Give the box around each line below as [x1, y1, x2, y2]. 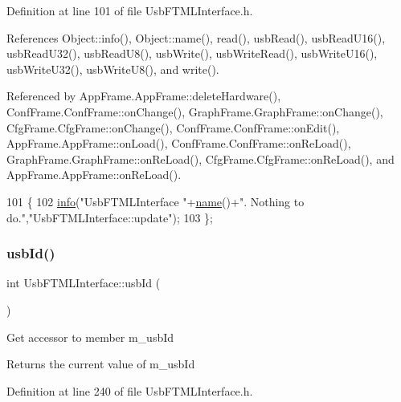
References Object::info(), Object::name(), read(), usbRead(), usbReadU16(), [6, 29, 386, 46]
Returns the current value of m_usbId [6, 355, 195, 372]
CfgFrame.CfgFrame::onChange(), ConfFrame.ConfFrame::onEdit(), [6, 119, 340, 136]
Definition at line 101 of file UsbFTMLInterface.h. [6, 2, 253, 18]
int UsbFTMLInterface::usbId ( [6, 274, 161, 291]
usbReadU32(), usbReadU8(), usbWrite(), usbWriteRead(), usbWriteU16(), [6, 45, 378, 62]
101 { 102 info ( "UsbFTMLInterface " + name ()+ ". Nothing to [6, 193, 305, 209]
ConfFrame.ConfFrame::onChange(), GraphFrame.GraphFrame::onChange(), [6, 103, 383, 120]
